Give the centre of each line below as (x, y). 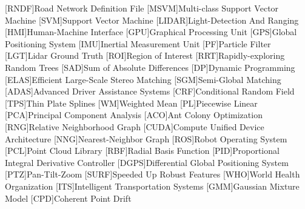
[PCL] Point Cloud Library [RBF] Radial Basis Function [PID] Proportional (142, 151)
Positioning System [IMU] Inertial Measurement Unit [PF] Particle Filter (138, 43)
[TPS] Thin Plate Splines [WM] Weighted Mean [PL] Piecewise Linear (131, 103)
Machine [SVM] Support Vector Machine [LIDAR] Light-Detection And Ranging (152, 20)
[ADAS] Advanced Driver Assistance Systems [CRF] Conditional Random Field (150, 91)
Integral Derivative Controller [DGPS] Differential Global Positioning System (147, 162)
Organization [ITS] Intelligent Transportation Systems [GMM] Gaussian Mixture (152, 186)
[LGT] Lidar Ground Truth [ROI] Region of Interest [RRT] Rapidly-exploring (145, 55)
